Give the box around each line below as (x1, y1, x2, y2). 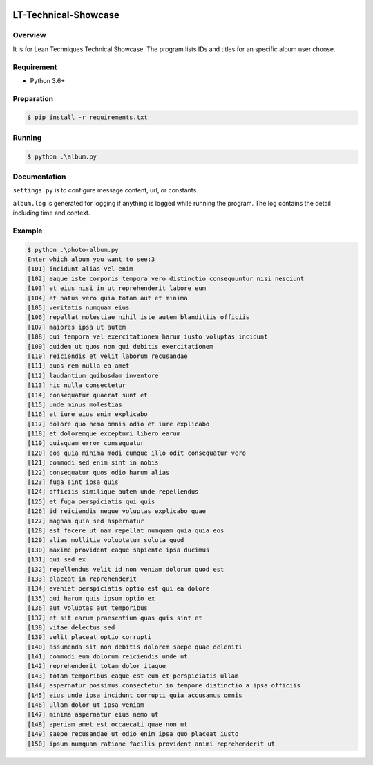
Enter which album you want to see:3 (27, 255, 155, 263)
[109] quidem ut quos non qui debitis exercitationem (27, 343, 213, 350)
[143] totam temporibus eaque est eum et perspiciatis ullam (27, 672, 239, 680)
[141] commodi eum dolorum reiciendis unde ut (27, 653, 188, 660)
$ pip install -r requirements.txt (27, 114, 148, 121)
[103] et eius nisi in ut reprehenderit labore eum (27, 285, 207, 292)
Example (12, 226, 43, 235)
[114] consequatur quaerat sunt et (27, 391, 148, 399)
